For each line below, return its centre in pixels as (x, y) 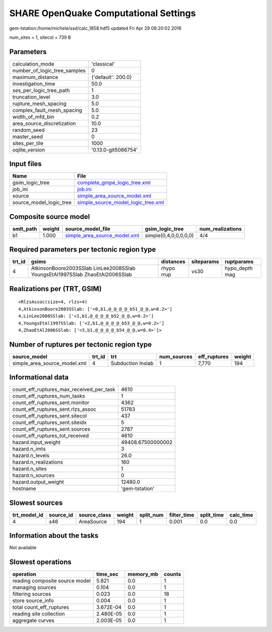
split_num (151, 515)
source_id (61, 515)
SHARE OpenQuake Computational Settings (103, 13)
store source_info (33, 601)
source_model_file (88, 229)
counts (173, 574)
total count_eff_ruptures (41, 607)
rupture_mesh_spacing (39, 103)
